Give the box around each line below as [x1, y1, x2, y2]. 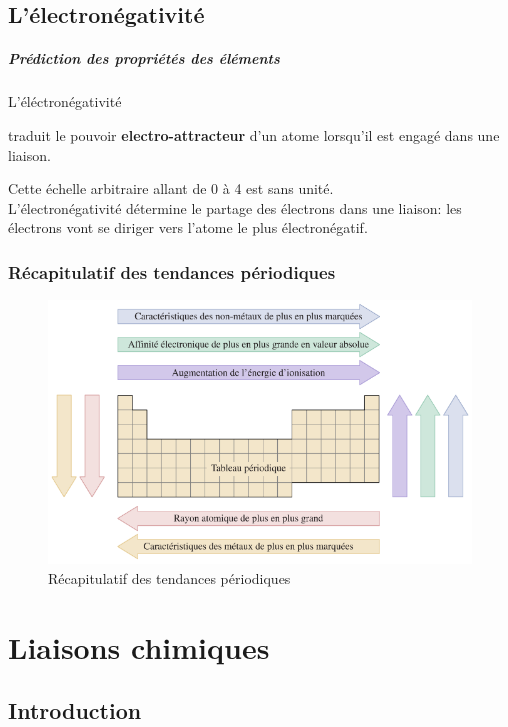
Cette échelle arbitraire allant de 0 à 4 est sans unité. [8, 178, 334, 199]
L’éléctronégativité [8, 91, 122, 112]
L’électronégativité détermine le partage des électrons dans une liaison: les [8, 197, 462, 218]
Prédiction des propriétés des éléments [8, 48, 280, 69]
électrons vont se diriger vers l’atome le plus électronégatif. [8, 217, 368, 238]
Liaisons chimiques [8, 626, 270, 667]
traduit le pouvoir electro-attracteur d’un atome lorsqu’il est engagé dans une [8, 124, 500, 145]
